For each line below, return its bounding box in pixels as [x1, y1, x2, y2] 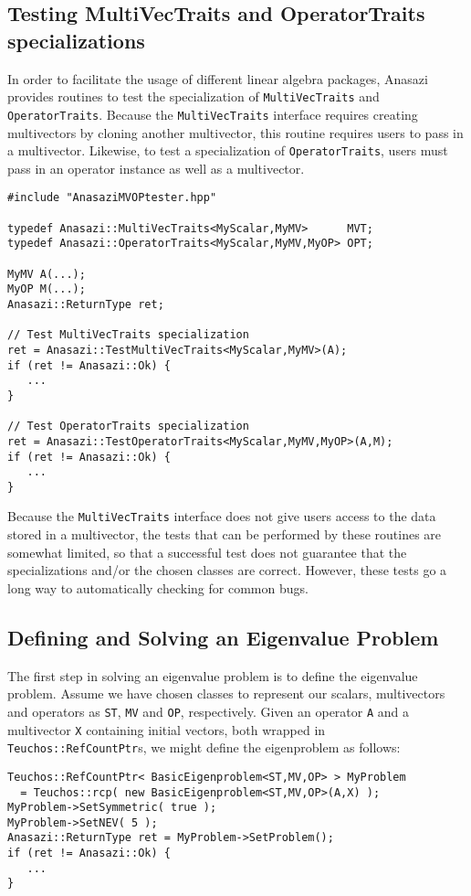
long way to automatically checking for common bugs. [7, 578, 309, 597]
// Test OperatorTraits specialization [7, 420, 249, 433]
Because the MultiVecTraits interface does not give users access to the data [7, 507, 436, 526]
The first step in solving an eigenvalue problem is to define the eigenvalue [7, 666, 418, 685]
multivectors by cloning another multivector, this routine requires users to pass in [7, 123, 464, 142]
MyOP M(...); [7, 283, 86, 296]
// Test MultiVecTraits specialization [7, 328, 249, 342]
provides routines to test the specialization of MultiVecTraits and [7, 87, 380, 106]
